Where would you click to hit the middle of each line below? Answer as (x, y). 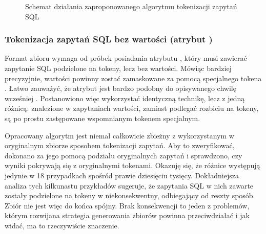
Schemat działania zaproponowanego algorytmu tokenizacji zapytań (131, 6)
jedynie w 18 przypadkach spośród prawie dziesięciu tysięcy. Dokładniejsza (122, 175)
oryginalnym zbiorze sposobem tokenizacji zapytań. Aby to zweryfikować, (120, 145)
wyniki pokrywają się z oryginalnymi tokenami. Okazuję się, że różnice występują (132, 165)
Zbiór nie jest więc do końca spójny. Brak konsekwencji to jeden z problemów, (127, 205)
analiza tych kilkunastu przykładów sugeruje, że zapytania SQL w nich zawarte (129, 185)
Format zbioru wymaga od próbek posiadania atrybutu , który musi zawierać (126, 58)
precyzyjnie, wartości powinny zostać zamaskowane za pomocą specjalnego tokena (133, 78)
